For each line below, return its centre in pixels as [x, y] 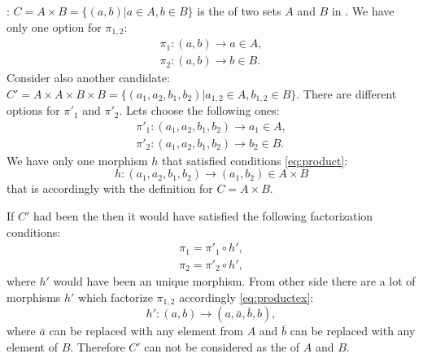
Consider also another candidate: [88, 78]
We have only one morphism [77, 160]
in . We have [363, 11]
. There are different [347, 93]
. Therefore [98, 346]
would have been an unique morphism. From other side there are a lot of [234, 281]
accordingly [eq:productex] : [246, 297]
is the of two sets [239, 11]
